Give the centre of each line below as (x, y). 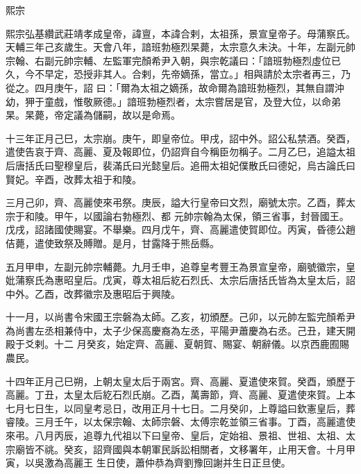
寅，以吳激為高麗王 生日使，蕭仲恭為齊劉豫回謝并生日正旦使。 (148, 463)
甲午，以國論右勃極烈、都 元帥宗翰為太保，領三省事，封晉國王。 (201, 215)
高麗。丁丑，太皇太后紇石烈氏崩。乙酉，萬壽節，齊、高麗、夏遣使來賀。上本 (180, 395)
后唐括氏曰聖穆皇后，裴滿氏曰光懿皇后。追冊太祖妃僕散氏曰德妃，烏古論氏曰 (180, 165)
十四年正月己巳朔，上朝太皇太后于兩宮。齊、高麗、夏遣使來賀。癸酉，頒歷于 (180, 381)
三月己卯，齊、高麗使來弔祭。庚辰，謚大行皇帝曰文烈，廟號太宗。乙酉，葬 (176, 202)
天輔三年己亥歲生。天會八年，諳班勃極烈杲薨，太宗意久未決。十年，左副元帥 (180, 47)
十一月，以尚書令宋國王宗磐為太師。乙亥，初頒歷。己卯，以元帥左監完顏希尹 (180, 317)
